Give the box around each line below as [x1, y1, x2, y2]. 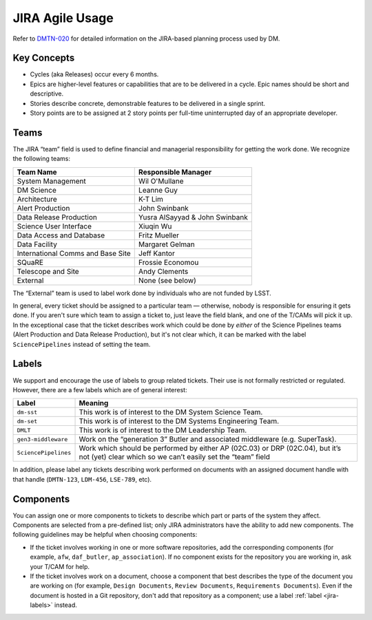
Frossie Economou [138, 257, 199, 267]
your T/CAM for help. [30, 562, 90, 570]
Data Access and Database [17, 231, 105, 240]
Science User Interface [17, 221, 92, 231]
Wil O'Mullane [138, 176, 184, 186]
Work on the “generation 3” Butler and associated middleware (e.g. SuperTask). [79, 434, 337, 444]
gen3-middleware [17, 436, 68, 443]
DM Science [17, 185, 56, 195]
